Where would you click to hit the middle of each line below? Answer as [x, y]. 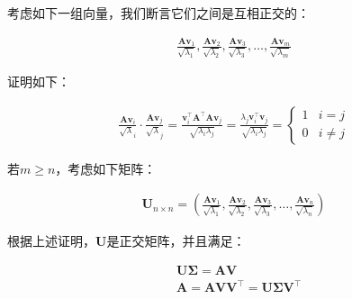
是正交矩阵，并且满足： [176, 241]
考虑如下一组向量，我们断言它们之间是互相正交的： [158, 13]
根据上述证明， [51, 241]
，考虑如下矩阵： [106, 168]
